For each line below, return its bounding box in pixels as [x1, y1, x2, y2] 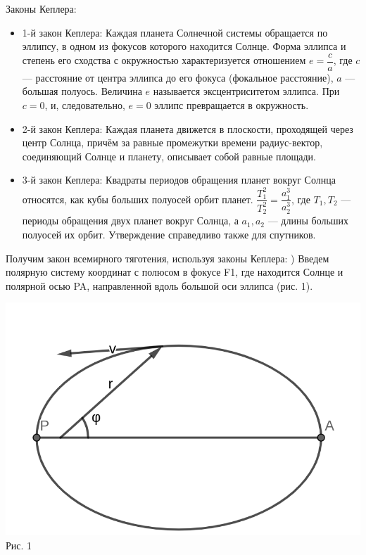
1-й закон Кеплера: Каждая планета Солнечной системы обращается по [22, 25, 328, 39]
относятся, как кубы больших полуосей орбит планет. [22, 191, 253, 206]
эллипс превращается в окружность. [154, 98, 309, 113]
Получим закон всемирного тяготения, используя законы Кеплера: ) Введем [6, 250, 329, 265]
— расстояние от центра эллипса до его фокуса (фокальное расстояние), [22, 70, 334, 84]
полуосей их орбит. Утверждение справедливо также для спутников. [22, 227, 316, 241]
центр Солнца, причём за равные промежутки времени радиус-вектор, [22, 135, 323, 150]
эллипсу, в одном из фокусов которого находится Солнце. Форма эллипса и [22, 39, 346, 53]
